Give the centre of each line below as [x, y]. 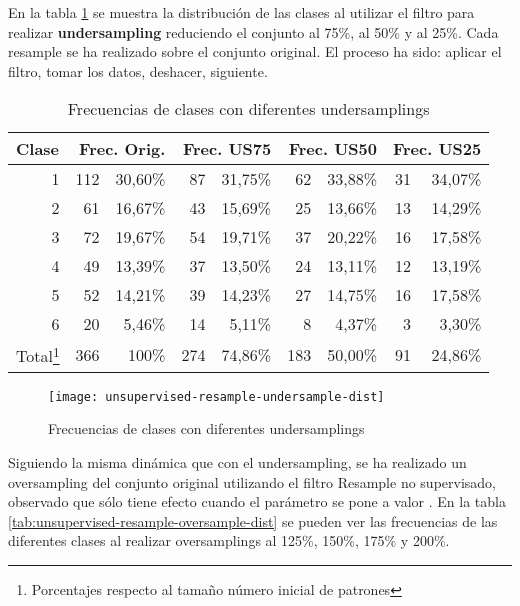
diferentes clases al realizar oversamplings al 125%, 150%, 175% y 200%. [229, 540]
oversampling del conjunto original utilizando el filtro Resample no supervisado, [252, 481]
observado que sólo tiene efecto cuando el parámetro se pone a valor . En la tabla [257, 501]
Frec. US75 [227, 149]
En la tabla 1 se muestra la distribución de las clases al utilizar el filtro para [241, 12]
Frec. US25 [437, 149]
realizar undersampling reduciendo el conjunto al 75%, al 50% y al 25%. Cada [253, 31]
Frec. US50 [332, 149]
